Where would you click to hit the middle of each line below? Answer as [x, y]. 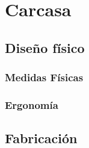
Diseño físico [45, 47]
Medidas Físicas [44, 77]
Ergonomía [32, 104]
